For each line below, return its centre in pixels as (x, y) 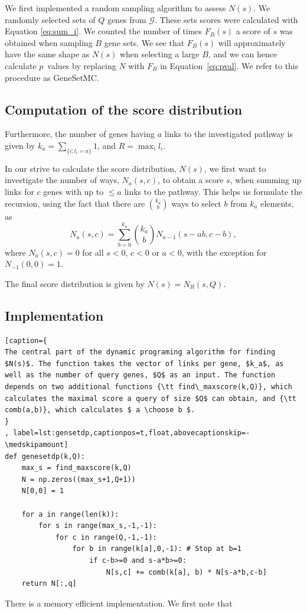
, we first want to (235, 168)
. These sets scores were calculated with (226, 19)
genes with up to (74, 191)
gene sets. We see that (144, 42)
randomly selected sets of (50, 19)
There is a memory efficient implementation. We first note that (119, 603)
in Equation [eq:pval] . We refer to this (229, 65)
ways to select (196, 203)
